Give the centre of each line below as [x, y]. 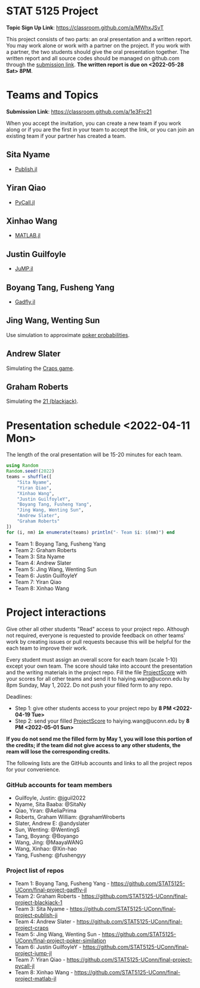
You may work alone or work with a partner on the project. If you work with [98, 45]
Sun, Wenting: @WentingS [47, 830]
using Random [22, 466]
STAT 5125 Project [52, 11]
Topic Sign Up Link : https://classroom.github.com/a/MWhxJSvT [85, 27]
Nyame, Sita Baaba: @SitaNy [50, 804]
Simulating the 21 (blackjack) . [42, 401]
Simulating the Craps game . [40, 368]
